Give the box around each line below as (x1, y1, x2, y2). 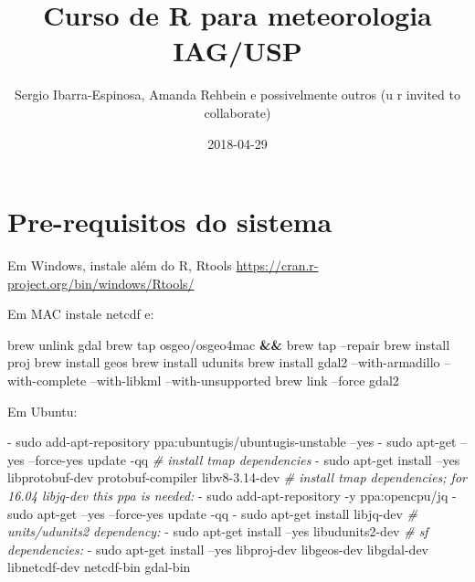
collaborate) (204, 102, 271, 122)
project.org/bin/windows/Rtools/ (7, 273, 195, 292)
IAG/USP (173, 32, 302, 69)
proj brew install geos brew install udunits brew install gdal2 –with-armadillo (7, 353, 440, 372)
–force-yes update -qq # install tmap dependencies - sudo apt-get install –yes (28, 450, 460, 469)
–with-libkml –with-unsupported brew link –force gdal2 (90, 371, 399, 389)
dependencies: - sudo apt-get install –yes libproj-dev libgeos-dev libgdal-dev (7, 539, 428, 558)
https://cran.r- (236, 256, 319, 275)
